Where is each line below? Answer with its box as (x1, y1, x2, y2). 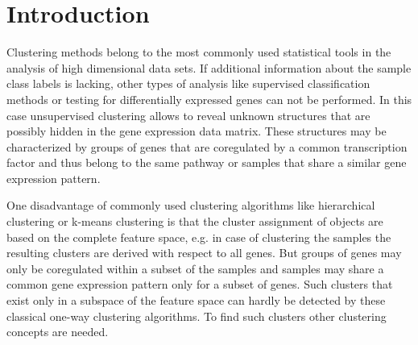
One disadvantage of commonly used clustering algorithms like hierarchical (6, 197, 375, 214)
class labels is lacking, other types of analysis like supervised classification (6, 75, 370, 92)
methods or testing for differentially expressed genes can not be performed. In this (6, 90, 412, 107)
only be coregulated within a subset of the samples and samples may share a (6, 260, 384, 276)
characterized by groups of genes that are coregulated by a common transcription (6, 138, 408, 155)
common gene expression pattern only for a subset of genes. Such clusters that (6, 276, 393, 293)
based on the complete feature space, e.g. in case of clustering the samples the (6, 228, 391, 245)
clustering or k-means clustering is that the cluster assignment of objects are (6, 213, 383, 230)
